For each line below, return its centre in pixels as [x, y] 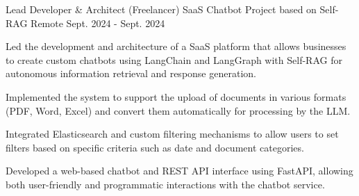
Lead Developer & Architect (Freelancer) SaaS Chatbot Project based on [161, 9]
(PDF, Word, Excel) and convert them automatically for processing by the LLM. [178, 110]
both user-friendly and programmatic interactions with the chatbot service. [165, 184]
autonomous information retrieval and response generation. [131, 73]
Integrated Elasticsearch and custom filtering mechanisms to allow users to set [172, 134]
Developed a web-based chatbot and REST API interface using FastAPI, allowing [179, 171]
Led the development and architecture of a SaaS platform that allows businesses [176, 46]
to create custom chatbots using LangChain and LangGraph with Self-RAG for [174, 59]
